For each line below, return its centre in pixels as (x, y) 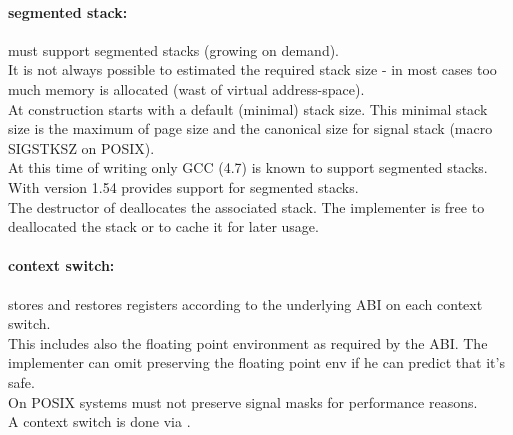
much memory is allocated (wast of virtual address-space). (186, 88)
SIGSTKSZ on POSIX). (81, 147)
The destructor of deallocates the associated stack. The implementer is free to (246, 206)
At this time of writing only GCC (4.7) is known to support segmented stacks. (248, 167)
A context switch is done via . (99, 421)
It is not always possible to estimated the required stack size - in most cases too (252, 69)
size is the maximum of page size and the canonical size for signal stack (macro (250, 128)
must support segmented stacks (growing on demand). (174, 49)
